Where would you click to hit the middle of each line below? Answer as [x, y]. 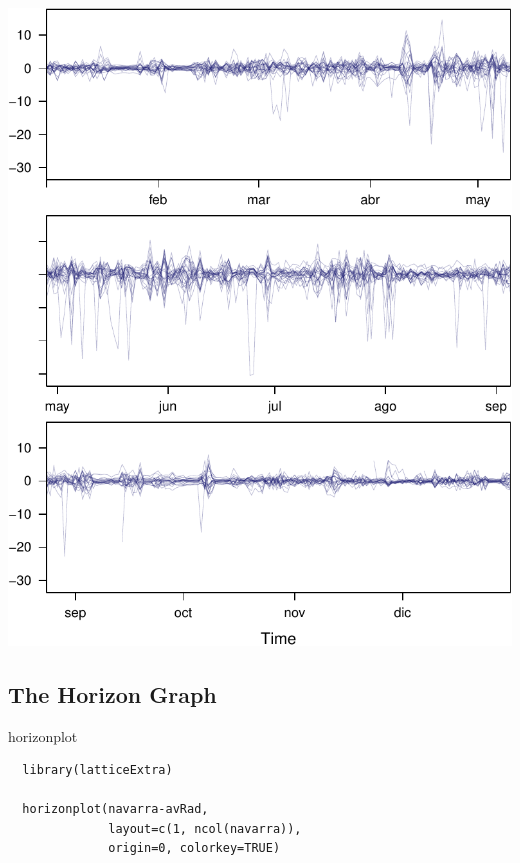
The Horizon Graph [112, 693]
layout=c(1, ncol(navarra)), [205, 828]
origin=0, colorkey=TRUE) [194, 848]
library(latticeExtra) [97, 770]
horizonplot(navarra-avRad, [115, 809]
